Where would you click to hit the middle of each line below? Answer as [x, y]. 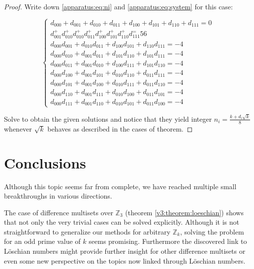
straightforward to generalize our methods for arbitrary [87, 231]
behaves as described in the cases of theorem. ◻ [120, 128]
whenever [18, 128]
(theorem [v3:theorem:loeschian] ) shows [184, 212]
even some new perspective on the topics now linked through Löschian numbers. [125, 260]
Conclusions [45, 162]
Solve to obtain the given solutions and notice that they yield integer [108, 118]
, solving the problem [212, 231]
